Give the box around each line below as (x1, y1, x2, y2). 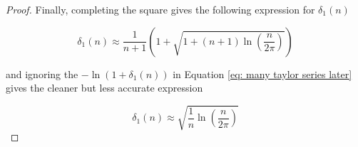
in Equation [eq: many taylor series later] (173, 66, 352, 81)
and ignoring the (6, 66, 78, 81)
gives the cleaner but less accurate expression (6, 80, 203, 95)
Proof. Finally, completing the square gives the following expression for (6, 2, 315, 16)
